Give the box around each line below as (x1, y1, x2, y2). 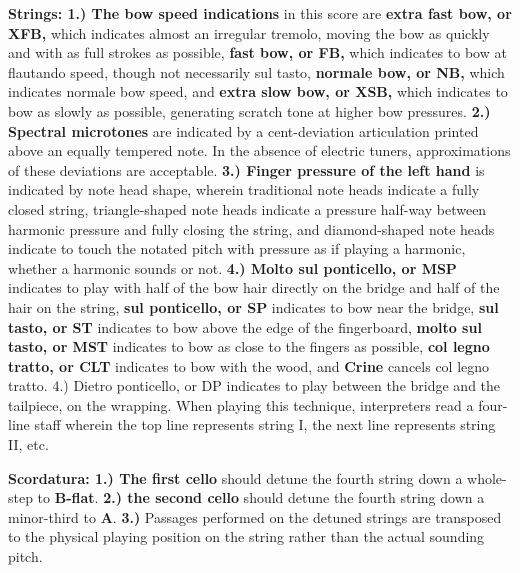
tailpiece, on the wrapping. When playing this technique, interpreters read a (8, 394, 474, 415)
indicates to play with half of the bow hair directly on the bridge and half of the (8, 277, 500, 298)
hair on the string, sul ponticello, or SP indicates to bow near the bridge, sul (8, 296, 499, 317)
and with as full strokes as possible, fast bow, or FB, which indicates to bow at (8, 42, 507, 63)
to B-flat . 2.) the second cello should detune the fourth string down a (37, 487, 485, 508)
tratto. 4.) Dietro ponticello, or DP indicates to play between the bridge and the (8, 375, 501, 396)
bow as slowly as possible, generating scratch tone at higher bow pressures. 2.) (8, 100, 491, 121)
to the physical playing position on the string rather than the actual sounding (8, 526, 485, 547)
